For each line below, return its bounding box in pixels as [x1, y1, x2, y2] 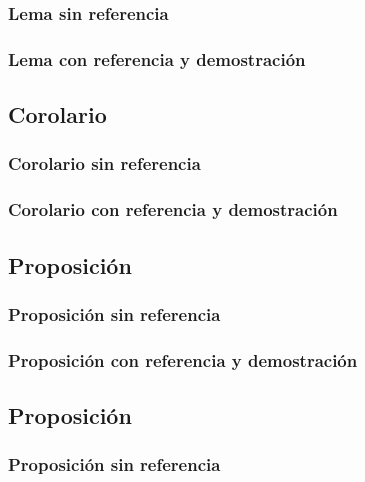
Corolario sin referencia [8, 151, 201, 176]
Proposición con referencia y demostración [8, 347, 358, 372]
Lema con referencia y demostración [8, 46, 306, 71]
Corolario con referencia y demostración [8, 197, 338, 222]
